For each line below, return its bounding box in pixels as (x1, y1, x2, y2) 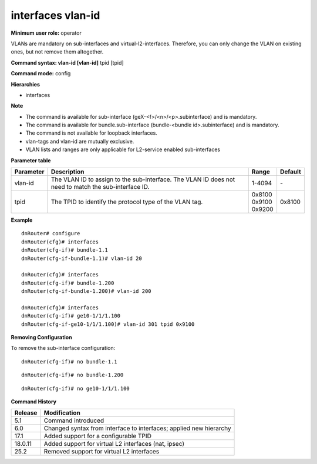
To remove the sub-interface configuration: (11, 345, 116, 352)
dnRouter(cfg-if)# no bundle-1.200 (21, 372, 124, 379)
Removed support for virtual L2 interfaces (43, 448, 160, 456)
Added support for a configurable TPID (43, 432, 152, 440)
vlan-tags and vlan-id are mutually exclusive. (25, 138, 134, 145)
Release (14, 409, 38, 417)
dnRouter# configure (21, 230, 80, 237)
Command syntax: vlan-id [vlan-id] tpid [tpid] (11, 59, 124, 66)
